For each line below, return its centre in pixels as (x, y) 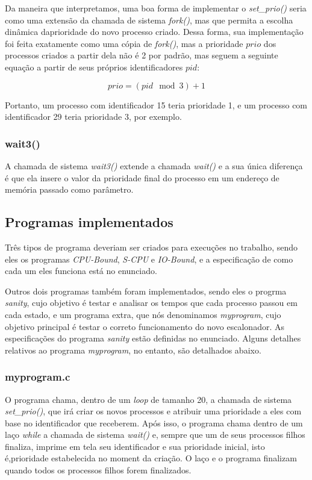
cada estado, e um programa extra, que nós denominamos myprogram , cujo (143, 314)
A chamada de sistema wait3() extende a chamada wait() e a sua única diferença (154, 165)
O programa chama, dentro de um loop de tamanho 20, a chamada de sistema (148, 399)
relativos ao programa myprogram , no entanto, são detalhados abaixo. (133, 350)
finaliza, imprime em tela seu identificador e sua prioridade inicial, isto (135, 446)
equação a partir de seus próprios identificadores (94, 67)
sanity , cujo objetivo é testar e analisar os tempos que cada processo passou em (151, 303)
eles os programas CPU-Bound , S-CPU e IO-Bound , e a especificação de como (149, 259)
